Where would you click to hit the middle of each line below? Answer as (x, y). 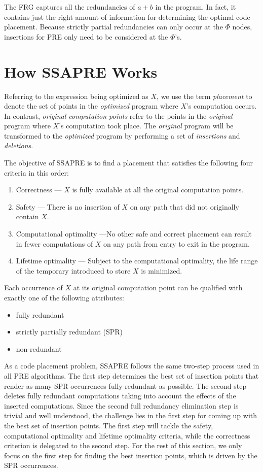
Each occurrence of (33, 288)
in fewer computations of (54, 243)
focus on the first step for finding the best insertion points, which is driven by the (131, 455)
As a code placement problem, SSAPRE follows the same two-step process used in (132, 366)
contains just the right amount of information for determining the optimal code (127, 16)
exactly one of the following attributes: (64, 297)
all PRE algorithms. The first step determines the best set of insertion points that (131, 375)
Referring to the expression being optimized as (76, 96)
